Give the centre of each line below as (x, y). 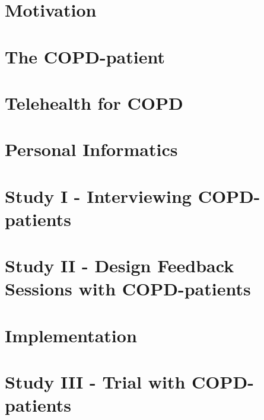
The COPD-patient (85, 56)
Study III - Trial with (95, 382)
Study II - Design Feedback (120, 265)
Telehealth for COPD (94, 102)
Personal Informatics (91, 149)
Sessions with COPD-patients (128, 289)
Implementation (71, 335)
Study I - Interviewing (98, 195)
